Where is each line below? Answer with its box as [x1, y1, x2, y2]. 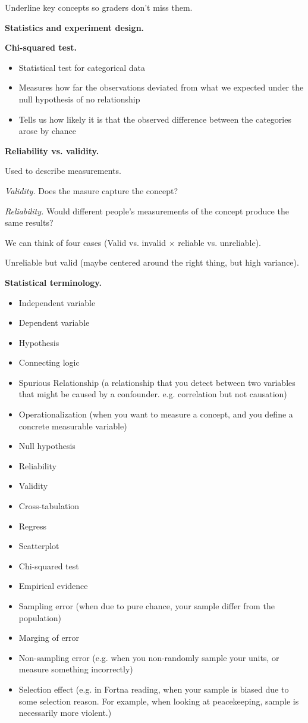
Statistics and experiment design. [5, 21, 144, 33]
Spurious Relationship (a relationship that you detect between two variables [18, 376, 296, 388]
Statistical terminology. [5, 276, 102, 288]
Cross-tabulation [18, 500, 80, 512]
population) [18, 611, 62, 624]
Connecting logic [18, 356, 80, 369]
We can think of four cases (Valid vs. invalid [5, 236, 166, 248]
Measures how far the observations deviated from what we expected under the [18, 81, 304, 94]
